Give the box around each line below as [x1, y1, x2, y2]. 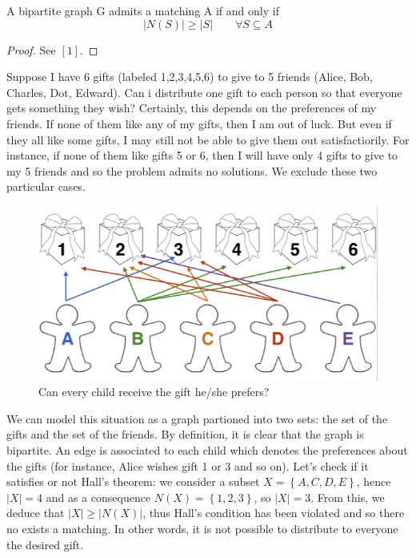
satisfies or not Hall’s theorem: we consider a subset [6, 473, 260, 490]
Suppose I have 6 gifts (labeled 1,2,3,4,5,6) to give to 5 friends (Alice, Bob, [6, 68, 373, 85]
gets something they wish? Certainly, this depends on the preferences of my [6, 99, 377, 116]
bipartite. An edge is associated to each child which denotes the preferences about [6, 441, 408, 458]
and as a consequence [46, 488, 151, 505]
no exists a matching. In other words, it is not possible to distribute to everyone [6, 520, 398, 536]
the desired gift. [6, 536, 84, 552]
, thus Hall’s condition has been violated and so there [142, 504, 405, 521]
